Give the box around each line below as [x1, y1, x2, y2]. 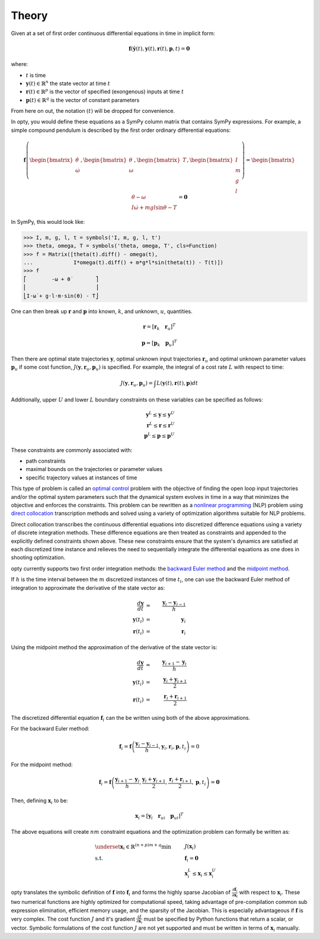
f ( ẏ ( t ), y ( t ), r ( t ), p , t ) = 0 [128, 45, 190, 52]
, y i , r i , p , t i [158, 743, 186, 751]
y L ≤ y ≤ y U [145, 410, 175, 418]
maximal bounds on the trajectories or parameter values [25, 466, 163, 473]
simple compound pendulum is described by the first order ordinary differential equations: [11, 127, 231, 134]
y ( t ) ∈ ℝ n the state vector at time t [25, 79, 111, 87]
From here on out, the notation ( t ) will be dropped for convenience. [11, 108, 175, 115]
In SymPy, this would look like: [11, 218, 85, 225]
